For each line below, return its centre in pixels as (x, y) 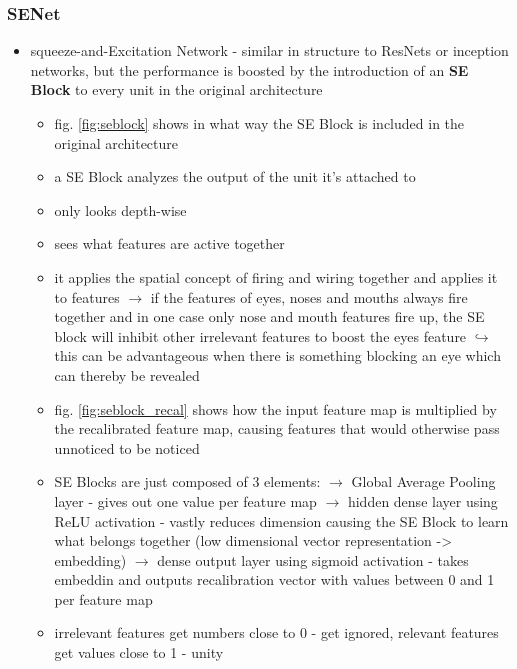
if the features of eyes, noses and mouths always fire (309, 296)
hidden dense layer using (422, 500)
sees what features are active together (169, 243)
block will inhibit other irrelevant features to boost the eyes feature (260, 335)
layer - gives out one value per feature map (185, 500)
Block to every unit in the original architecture (176, 89)
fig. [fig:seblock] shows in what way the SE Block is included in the (259, 123)
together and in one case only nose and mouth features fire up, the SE (269, 316)
